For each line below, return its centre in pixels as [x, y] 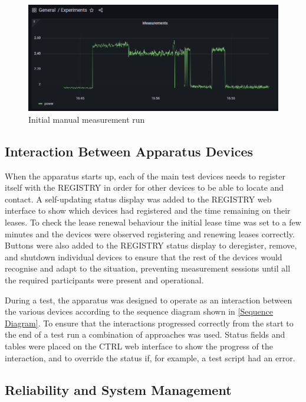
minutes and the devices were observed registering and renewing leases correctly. [150, 233]
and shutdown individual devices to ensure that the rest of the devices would [144, 256]
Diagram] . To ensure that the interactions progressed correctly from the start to [149, 323]
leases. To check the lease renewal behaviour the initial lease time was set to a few [153, 222]
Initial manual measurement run [87, 119]
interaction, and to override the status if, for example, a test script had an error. [150, 357]
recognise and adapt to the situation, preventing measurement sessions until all [148, 268]
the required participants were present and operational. [104, 280]
